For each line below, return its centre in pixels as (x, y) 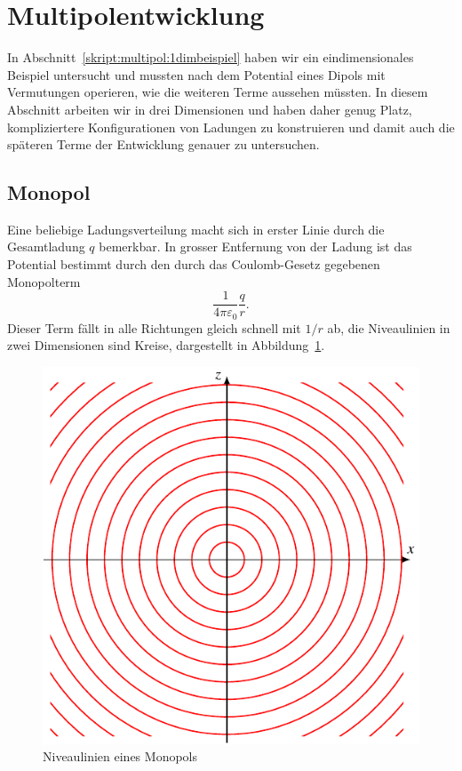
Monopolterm (44, 281)
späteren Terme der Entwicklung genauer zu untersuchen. (163, 144)
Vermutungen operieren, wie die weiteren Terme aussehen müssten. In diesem (218, 92)
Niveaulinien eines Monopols (120, 756)
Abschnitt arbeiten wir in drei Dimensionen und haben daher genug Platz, (210, 109)
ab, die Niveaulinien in (389, 327)
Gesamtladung (46, 246)
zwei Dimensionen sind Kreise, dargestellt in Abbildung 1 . (166, 345)
